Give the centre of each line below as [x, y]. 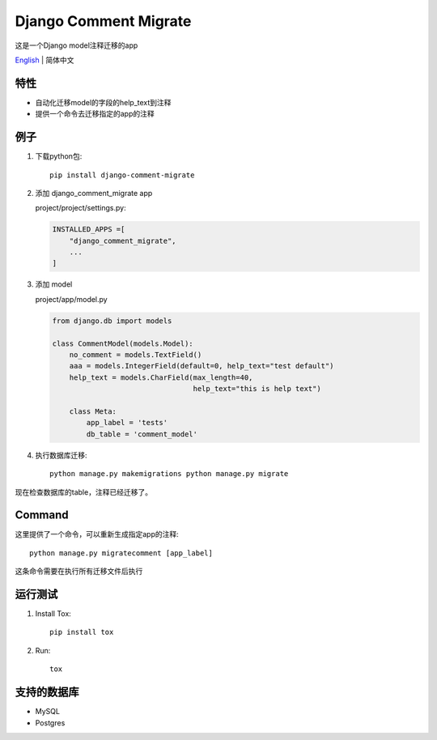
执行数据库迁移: [62, 455]
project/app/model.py [72, 299]
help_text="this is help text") [257, 389]
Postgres [50, 723]
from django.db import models [112, 321]
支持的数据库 [47, 692]
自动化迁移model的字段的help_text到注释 [103, 102]
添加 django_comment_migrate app [94, 193]
